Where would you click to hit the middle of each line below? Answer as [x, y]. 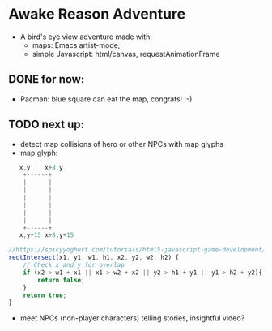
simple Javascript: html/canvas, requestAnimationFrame [126, 54]
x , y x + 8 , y [41, 167]
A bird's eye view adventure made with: [86, 37]
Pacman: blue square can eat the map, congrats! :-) [106, 99]
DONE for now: [47, 79]
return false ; [61, 280]
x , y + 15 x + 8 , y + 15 [47, 235]
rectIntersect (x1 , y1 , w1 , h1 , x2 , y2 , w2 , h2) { [94, 258]
